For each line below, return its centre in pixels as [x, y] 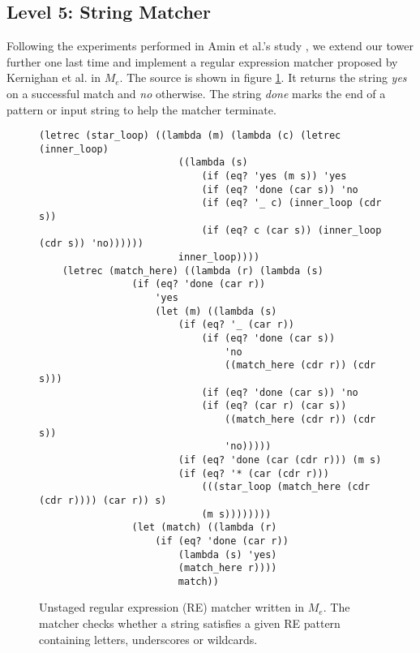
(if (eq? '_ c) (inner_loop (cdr [291, 203]
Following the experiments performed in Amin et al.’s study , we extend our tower [210, 46]
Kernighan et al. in [54, 77]
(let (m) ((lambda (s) [216, 311]
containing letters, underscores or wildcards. [148, 639]
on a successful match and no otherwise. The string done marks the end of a [196, 93]
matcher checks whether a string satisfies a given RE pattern [190, 623]
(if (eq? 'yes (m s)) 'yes [274, 176]
